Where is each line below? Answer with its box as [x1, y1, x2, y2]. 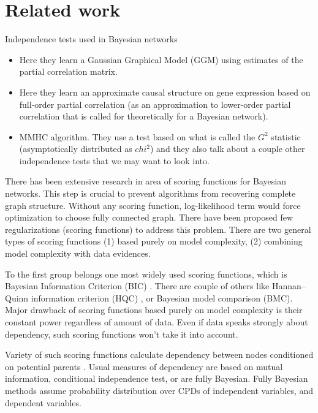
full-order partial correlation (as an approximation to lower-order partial [19, 97, 291, 110]
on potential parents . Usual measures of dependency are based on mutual [5, 360, 283, 373]
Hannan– [271, 279, 306, 292]
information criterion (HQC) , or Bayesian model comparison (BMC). [31, 291, 293, 304]
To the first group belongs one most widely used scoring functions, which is [5, 267, 287, 280]
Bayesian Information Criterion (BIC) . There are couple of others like [5, 279, 270, 292]
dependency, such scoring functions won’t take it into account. [5, 327, 238, 340]
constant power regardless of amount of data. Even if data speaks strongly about [5, 316, 308, 328]
